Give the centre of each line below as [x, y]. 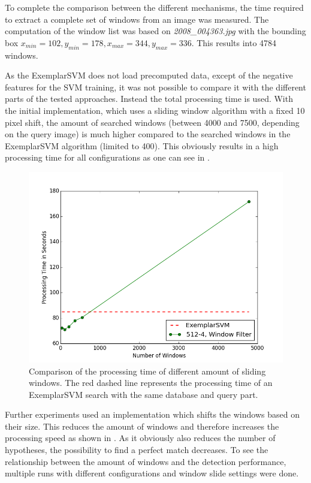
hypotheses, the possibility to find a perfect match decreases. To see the [137, 450]
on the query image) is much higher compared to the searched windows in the [148, 134]
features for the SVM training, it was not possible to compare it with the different [155, 87]
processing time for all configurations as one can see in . [107, 157]
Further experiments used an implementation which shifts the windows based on [152, 414]
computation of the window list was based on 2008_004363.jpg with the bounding [155, 31]
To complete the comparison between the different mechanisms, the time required [154, 7]
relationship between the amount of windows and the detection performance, [146, 461]
